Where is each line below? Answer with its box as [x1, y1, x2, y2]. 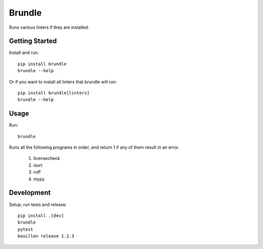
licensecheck [33, 155, 60, 161]
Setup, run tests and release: [9, 201, 67, 207]
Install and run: [9, 50, 39, 56]
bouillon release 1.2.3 [18, 233, 75, 239]
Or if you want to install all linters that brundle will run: [9, 78, 117, 85]
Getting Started [9, 37, 57, 45]
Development [9, 189, 51, 197]
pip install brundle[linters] [18, 90, 90, 96]
